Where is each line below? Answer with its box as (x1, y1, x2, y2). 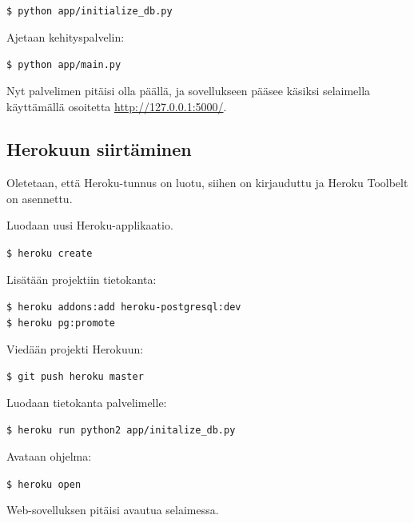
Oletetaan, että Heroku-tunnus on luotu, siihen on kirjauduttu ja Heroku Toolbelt (6, 174, 408, 191)
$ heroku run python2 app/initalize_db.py (6, 425, 236, 437)
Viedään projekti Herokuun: (6, 340, 144, 357)
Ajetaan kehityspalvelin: (6, 28, 125, 45)
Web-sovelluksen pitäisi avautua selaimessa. (6, 501, 219, 518)
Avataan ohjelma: (6, 448, 92, 465)
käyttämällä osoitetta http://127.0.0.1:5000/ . (6, 98, 227, 114)
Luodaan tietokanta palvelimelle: (6, 393, 167, 410)
